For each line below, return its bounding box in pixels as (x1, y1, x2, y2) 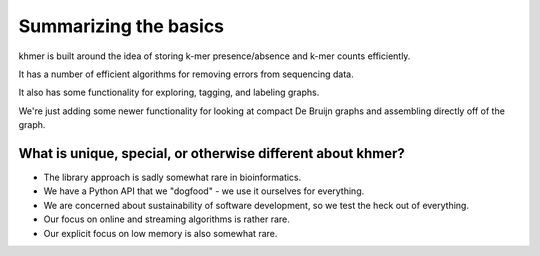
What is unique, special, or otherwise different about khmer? (18, 145, 405, 162)
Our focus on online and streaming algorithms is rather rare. (43, 213, 290, 225)
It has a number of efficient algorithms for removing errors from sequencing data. (18, 68, 354, 80)
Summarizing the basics (18, 15, 225, 37)
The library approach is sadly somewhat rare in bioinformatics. (43, 171, 302, 184)
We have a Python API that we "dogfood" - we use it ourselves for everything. (43, 185, 365, 197)
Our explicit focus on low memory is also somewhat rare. (43, 227, 278, 239)
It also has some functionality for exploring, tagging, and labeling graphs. (18, 86, 320, 99)
